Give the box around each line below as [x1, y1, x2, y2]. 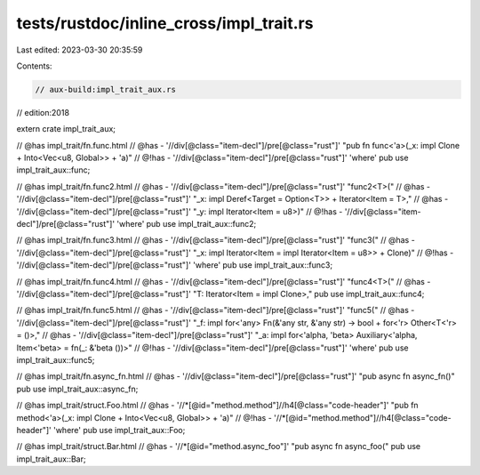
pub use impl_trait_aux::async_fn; [16, 383, 139, 394]
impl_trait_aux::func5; [16, 354, 95, 365]
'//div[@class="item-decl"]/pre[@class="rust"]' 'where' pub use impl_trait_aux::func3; [16, 260, 333, 270]
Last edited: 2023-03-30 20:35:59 [16, 44, 143, 55]
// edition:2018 [16, 107, 70, 117]
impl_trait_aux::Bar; [16, 454, 86, 464]
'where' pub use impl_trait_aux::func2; [116, 219, 257, 229]
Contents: [16, 60, 52, 71]
